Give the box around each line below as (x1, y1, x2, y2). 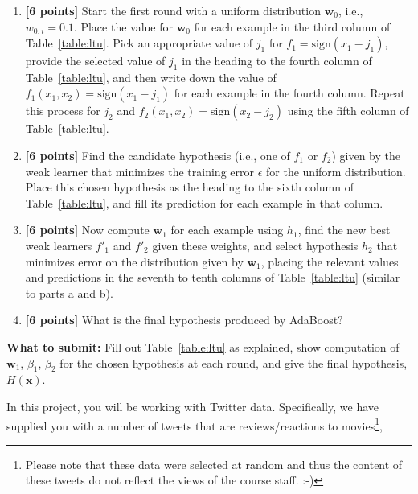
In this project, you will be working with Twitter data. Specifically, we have (6, 397, 379, 414)
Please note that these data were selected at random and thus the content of (25, 455, 403, 472)
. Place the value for (73, 18, 173, 35)
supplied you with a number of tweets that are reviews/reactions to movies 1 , (6, 414, 383, 434)
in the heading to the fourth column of (182, 52, 372, 69)
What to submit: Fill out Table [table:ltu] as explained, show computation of (6, 338, 400, 355)
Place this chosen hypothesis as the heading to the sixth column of (25, 179, 354, 196)
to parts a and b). (25, 284, 113, 301)
